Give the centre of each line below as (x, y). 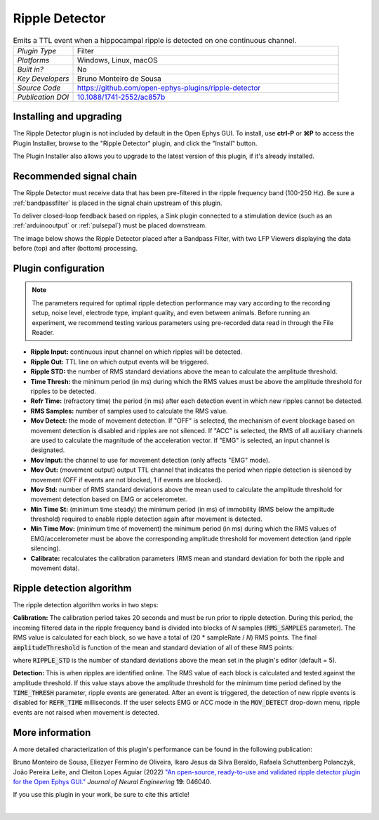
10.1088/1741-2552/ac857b (121, 97)
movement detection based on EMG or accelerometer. (109, 499)
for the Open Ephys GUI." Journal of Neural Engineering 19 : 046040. (112, 781)
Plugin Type (37, 51)
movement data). (55, 568)
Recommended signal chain (75, 177)
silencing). (46, 548)
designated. (48, 450)
